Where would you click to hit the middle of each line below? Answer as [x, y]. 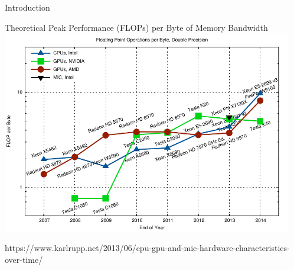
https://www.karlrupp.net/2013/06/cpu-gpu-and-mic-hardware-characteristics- [147, 248]
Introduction [27, 7]
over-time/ [24, 259]
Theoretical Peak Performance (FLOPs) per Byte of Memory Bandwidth [136, 27]
